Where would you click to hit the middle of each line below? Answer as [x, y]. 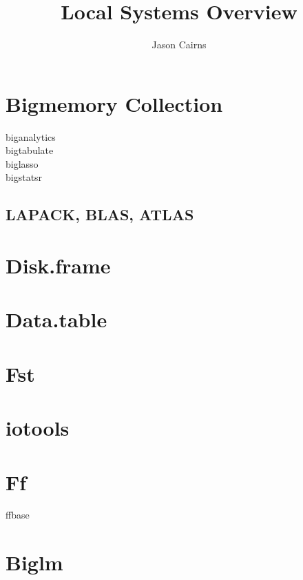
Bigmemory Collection [114, 103]
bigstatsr [24, 177]
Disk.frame [58, 265]
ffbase [18, 515]
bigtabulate [30, 150]
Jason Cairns [179, 45]
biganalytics [31, 136]
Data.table [56, 319]
